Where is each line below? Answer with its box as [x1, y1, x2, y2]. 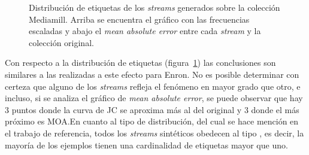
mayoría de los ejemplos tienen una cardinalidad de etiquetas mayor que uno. [5, 138, 288, 151]
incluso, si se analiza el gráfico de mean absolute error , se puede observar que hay [5, 92, 303, 104]
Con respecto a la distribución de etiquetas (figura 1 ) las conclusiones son [5, 56, 276, 69]
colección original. [29, 36, 94, 48]
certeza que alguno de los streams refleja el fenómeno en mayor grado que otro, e [5, 80, 301, 92]
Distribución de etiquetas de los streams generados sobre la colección [29, 1, 280, 13]
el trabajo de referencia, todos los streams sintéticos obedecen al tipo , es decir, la [5, 126, 304, 139]
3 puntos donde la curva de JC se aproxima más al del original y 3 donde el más [5, 103, 299, 116]
